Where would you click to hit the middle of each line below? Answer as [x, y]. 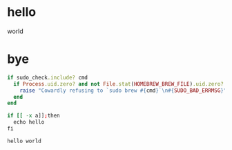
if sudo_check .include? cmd [48, 77]
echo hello [29, 122]
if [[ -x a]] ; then [33, 116]
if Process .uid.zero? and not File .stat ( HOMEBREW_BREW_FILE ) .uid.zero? [119, 84]
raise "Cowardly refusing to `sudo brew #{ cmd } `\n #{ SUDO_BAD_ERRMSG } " [123, 91]
